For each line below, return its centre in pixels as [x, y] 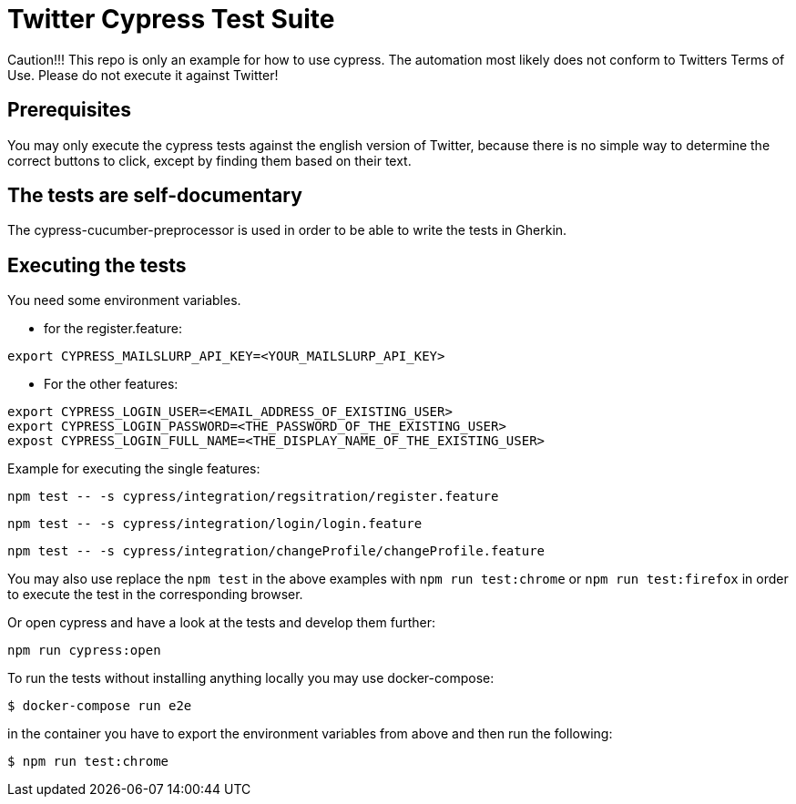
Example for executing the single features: [134, 469]
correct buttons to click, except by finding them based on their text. [209, 160]
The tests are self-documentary [155, 196]
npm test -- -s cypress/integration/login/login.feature [215, 524]
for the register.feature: [113, 329]
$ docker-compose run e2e [100, 706]
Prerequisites [69, 110]
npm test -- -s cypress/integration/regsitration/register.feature [253, 497]
